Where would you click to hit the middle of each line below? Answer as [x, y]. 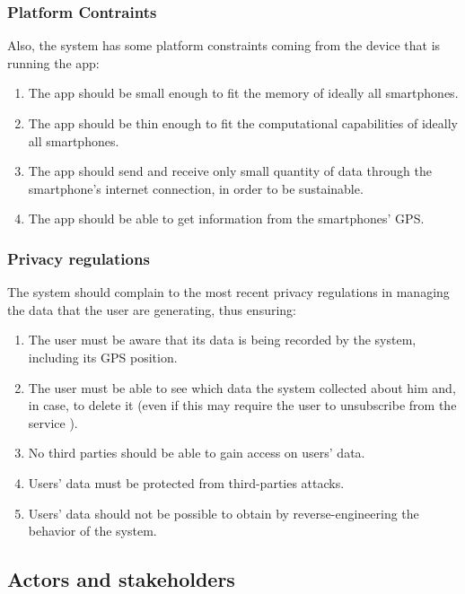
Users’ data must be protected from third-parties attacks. [186, 482]
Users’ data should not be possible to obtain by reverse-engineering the [224, 513]
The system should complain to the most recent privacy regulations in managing [228, 292]
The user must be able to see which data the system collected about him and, [242, 387]
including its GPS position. [103, 357]
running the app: [53, 62]
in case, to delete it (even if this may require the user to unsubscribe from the [242, 405]
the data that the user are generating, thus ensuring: [152, 309]
